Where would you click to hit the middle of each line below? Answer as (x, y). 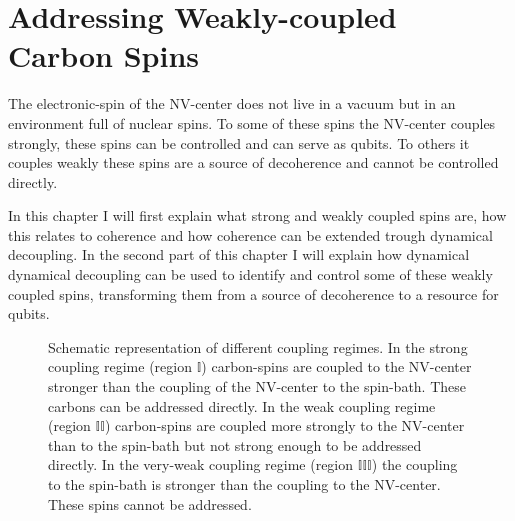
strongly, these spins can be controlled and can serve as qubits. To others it (239, 142)
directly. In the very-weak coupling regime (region (201, 464)
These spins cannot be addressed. (150, 503)
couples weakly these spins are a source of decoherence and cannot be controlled (253, 162)
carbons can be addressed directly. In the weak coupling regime (242, 405)
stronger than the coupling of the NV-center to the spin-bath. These (257, 386)
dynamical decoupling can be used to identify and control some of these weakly (250, 274)
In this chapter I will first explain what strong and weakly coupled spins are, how (257, 215)
